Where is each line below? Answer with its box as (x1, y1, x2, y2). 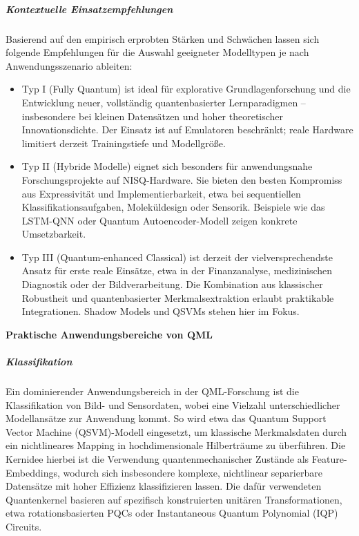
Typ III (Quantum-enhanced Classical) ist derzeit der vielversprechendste (21, 249, 333, 264)
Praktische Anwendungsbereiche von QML (6, 327, 213, 341)
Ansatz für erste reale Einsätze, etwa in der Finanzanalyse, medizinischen (21, 263, 333, 278)
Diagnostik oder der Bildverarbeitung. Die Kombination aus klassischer (21, 277, 323, 291)
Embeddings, (6, 465, 60, 479)
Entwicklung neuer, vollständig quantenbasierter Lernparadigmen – (21, 95, 306, 109)
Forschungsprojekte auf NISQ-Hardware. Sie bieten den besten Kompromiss (21, 172, 342, 186)
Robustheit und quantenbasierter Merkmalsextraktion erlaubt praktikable (21, 290, 334, 305)
